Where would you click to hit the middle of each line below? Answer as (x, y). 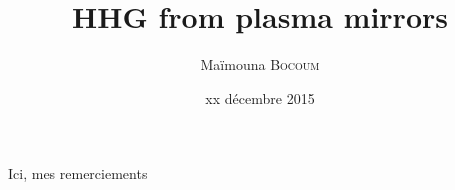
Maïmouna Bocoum (260, 64)
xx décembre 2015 (260, 97)
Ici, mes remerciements (78, 173)
